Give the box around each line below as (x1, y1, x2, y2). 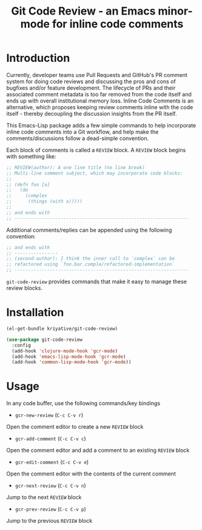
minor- (158, 4, 193, 18)
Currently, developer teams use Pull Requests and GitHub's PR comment (6, 71, 188, 78)
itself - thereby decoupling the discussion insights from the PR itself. (6, 110, 177, 117)
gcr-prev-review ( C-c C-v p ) (15, 505, 86, 513)
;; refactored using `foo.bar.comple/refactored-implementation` (6, 261, 175, 267)
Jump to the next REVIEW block (6, 494, 82, 501)
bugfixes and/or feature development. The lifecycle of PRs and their (6, 84, 176, 92)
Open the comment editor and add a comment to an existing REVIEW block (6, 447, 190, 454)
